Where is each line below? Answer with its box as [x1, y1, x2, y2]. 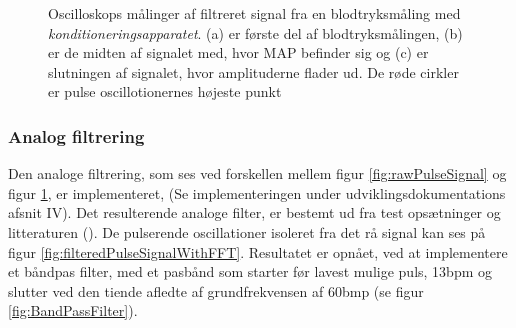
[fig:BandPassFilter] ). [8, 300, 138, 321]
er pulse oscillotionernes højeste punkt [48, 81, 282, 102]
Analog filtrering [8, 123, 145, 148]
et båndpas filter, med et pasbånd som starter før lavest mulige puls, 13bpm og [8, 261, 492, 282]
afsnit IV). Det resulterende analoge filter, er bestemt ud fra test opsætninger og [8, 202, 501, 223]
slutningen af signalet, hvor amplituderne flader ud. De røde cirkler [48, 61, 459, 82]
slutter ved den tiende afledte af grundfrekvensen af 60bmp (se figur [8, 280, 424, 301]
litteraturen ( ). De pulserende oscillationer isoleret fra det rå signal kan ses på [8, 221, 486, 242]
